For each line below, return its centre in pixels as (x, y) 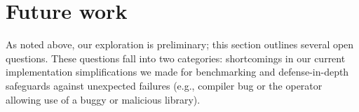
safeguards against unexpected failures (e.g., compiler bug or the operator (164, 85)
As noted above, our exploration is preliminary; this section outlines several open (180, 44)
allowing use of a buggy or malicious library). (103, 99)
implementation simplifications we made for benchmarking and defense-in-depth (177, 72)
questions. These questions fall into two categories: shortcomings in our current (176, 58)
